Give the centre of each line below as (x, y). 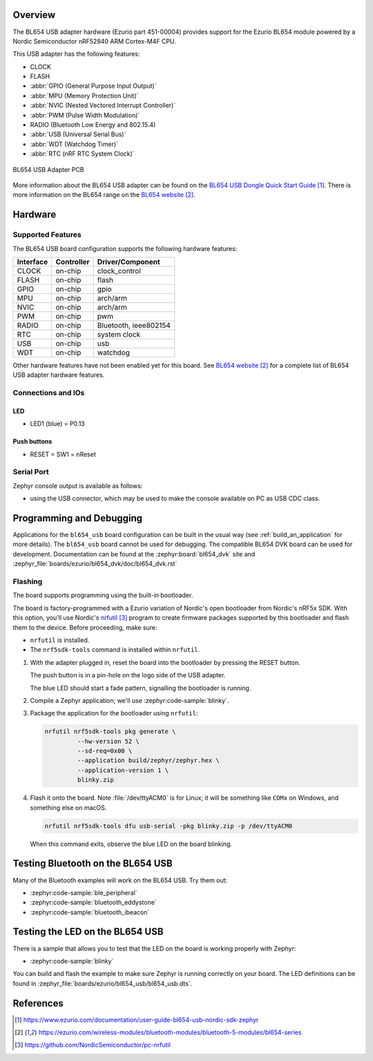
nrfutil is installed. (60, 640)
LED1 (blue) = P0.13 (58, 424)
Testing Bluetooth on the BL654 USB (93, 864)
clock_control (119, 271)
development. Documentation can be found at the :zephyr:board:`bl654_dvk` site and (134, 554)
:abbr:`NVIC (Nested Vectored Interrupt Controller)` (103, 105)
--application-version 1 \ (123, 770)
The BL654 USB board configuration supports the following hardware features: (125, 248)
